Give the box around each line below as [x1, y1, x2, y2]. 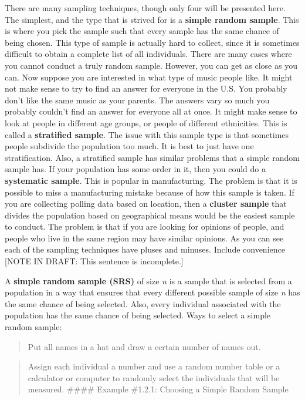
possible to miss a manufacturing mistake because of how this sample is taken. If [5, 186, 294, 198]
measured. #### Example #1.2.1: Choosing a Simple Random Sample [28, 383, 289, 395]
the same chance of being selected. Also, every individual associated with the [5, 297, 281, 310]
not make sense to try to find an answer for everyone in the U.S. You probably [5, 82, 287, 95]
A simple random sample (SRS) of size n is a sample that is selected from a [5, 274, 292, 287]
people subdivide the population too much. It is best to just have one [5, 140, 254, 152]
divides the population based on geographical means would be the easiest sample [5, 209, 295, 221]
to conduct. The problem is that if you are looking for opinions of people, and [5, 220, 284, 233]
